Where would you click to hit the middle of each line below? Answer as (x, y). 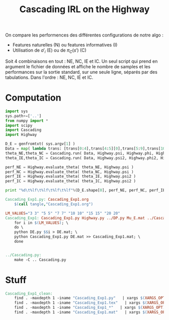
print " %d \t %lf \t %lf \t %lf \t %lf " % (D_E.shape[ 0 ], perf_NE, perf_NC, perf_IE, (86, 191)
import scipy (19, 125)
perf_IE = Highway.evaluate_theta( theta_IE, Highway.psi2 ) (71, 176)
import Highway (21, 135)
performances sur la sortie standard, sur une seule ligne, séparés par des (81, 72)
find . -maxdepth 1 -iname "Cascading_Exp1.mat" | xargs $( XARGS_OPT (91, 312)
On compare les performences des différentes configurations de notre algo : (84, 35)
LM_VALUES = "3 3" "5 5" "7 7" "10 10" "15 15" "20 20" (63, 213)
